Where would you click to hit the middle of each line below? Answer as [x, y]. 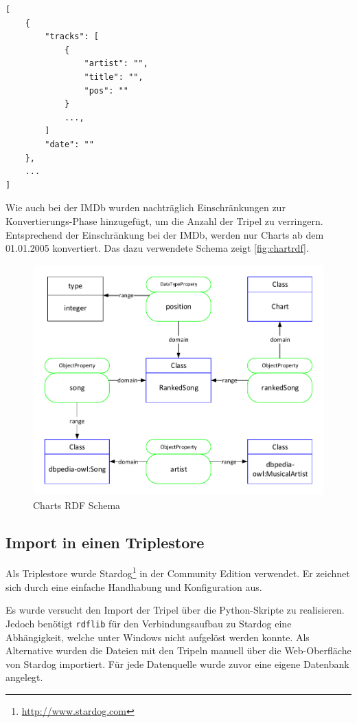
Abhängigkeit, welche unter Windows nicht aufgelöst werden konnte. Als [158, 637]
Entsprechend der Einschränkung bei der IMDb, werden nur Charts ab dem [165, 234]
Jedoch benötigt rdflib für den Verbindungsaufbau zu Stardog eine [149, 623]
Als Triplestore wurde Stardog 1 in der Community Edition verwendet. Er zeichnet [178, 572]
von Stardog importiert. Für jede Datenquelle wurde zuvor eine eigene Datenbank [177, 663]
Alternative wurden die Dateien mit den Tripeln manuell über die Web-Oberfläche [178, 650]
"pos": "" [106, 90]
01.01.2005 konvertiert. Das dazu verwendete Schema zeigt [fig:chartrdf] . [157, 248]
